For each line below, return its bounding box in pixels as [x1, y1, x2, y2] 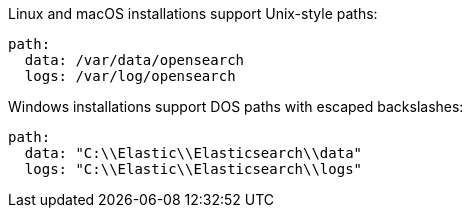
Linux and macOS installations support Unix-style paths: [8, 5, 378, 22]
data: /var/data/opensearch [24, 52, 245, 68]
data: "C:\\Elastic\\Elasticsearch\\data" [24, 145, 363, 161]
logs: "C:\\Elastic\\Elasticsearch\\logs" [24, 161, 363, 177]
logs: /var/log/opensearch [24, 68, 236, 84]
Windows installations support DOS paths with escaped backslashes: [8, 98, 464, 115]
